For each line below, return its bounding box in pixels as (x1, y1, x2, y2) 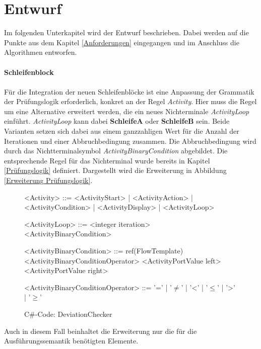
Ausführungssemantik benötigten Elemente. (4, 335, 139, 346)
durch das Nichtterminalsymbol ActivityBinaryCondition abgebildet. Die (4, 145, 228, 156)
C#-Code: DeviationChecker (24, 308, 112, 319)
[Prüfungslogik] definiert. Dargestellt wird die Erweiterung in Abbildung (4, 165, 227, 176)
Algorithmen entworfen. (4, 47, 77, 57)
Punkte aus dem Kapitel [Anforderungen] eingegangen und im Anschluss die (4, 37, 239, 47)
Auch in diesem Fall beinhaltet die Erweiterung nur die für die (4, 325, 197, 336)
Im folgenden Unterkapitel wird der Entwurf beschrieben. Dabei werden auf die (4, 27, 249, 38)
